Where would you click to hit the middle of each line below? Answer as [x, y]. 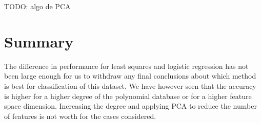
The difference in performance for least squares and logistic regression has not [126, 66]
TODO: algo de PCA [37, 6]
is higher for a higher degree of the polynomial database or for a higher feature [128, 96]
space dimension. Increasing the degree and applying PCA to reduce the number [130, 106]
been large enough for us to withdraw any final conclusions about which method [130, 76]
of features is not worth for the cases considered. [80, 116]
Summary [39, 41]
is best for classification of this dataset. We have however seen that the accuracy [130, 85]
